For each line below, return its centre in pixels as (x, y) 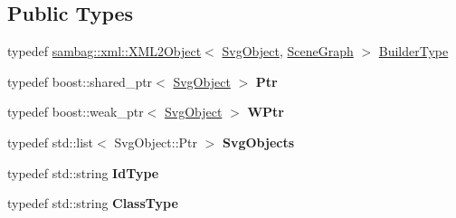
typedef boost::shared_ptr (80, 81)
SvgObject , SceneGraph (288, 51)
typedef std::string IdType (83, 172)
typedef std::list (51, 142)
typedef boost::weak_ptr (76, 112)
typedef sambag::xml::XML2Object (104, 51)
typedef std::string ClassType (93, 203)
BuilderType (413, 51)
